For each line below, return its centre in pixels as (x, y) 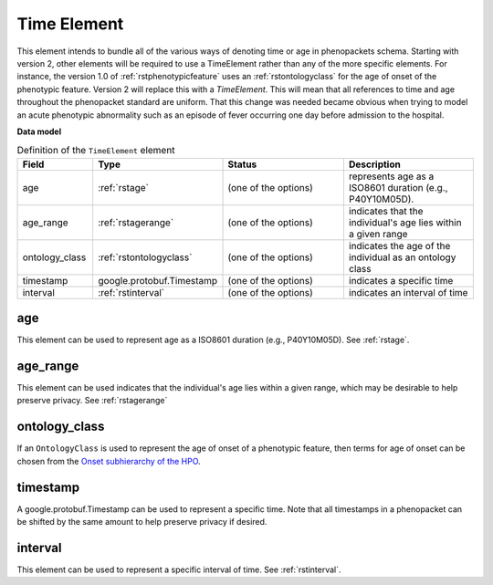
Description (374, 164)
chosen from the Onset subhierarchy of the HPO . (109, 461)
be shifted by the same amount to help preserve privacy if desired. (142, 522)
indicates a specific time (401, 280)
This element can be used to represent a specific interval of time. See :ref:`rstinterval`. (179, 569)
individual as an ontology (402, 257)
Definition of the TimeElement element (96, 151)
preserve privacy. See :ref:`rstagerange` (92, 401)
